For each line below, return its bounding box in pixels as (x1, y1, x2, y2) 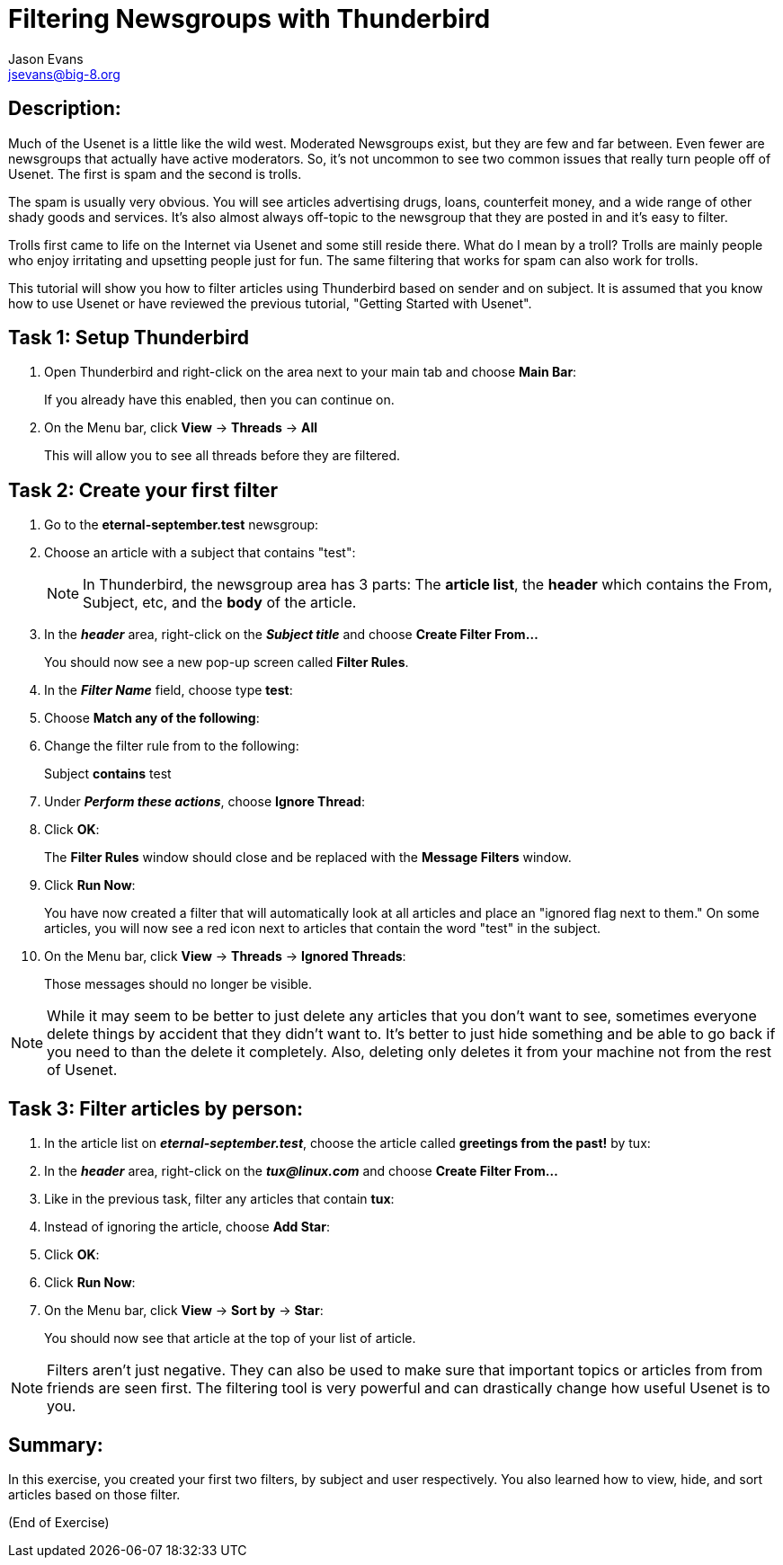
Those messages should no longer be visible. (44, 976, 313, 992)
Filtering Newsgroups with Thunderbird (8, 4, 491, 34)
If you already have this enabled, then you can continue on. (44, 392, 395, 408)
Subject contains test (44, 766, 172, 782)
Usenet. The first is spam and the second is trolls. (8, 165, 302, 182)
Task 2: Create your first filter (8, 478, 278, 502)
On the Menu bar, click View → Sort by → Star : (44, 1303, 324, 1319)
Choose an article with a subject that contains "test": (44, 545, 356, 561)
